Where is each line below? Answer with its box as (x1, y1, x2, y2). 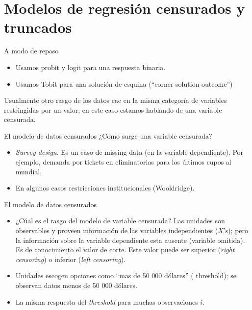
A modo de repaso (4, 46, 59, 56)
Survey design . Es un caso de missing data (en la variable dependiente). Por (15, 147, 244, 157)
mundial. (15, 166, 42, 176)
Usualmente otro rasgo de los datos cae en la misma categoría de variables (4, 95, 227, 105)
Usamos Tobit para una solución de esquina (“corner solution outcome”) (15, 78, 233, 89)
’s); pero (223, 225, 249, 236)
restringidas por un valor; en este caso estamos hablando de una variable (4, 104, 222, 115)
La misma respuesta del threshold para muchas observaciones (15, 296, 198, 307)
